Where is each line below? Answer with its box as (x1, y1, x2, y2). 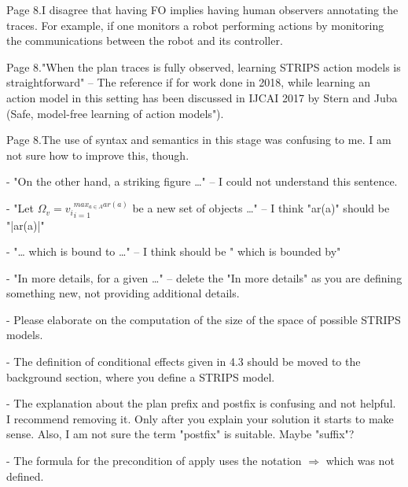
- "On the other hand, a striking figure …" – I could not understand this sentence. (6, 173, 398, 190)
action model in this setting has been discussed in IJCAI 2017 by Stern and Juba (6, 89, 398, 105)
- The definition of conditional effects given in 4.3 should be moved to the (6, 353, 361, 370)
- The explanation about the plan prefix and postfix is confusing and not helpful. (6, 395, 396, 411)
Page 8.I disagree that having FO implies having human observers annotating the (6, 2, 399, 17)
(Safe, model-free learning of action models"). (6, 105, 224, 121)
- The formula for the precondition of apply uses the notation (6, 452, 302, 469)
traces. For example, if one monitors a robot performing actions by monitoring (6, 17, 384, 33)
